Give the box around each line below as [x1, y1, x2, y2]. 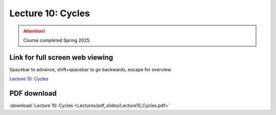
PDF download [9, 89, 57, 98]
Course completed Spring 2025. [23, 37, 91, 43]
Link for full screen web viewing [9, 53, 113, 62]
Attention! [23, 28, 45, 34]
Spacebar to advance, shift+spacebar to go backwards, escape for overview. [9, 66, 172, 72]
